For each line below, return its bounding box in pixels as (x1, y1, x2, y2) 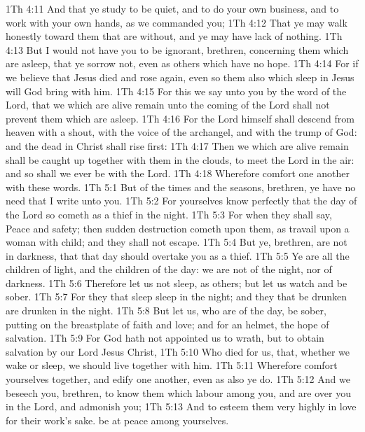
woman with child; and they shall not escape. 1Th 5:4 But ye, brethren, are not (6, 235, 347, 249)
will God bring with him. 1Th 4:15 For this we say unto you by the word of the (6, 83, 347, 98)
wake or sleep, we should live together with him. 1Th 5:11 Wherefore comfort (6, 358, 338, 372)
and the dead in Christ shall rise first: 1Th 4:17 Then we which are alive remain (6, 138, 349, 153)
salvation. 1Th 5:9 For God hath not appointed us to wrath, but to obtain (6, 330, 324, 345)
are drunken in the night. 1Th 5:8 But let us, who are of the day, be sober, (6, 303, 326, 318)
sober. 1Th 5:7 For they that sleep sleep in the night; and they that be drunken (6, 289, 347, 304)
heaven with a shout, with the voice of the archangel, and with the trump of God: (6, 125, 357, 139)
